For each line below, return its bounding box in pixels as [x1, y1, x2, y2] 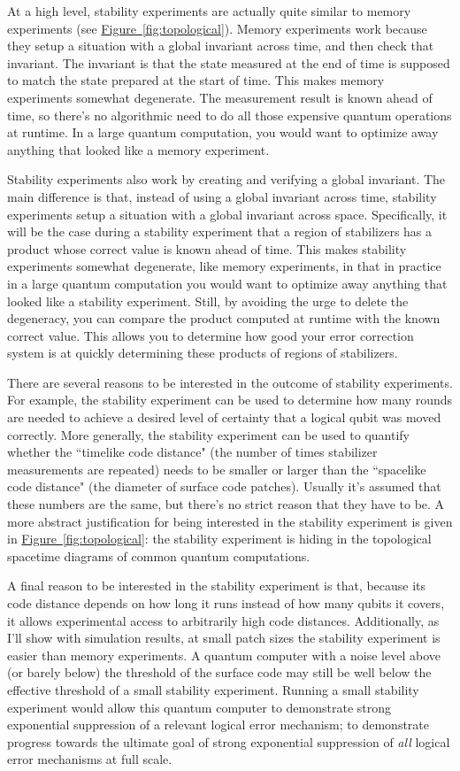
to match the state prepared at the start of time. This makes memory [7, 71, 385, 89]
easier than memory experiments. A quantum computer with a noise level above [7, 645, 441, 664]
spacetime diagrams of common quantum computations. [7, 546, 310, 565]
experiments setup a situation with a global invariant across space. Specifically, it [7, 204, 448, 223]
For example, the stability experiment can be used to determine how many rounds [7, 390, 453, 409]
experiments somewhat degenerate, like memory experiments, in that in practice [7, 257, 441, 275]
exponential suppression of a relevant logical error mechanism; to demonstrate [7, 715, 429, 734]
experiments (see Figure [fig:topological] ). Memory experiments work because [7, 19, 427, 37]
